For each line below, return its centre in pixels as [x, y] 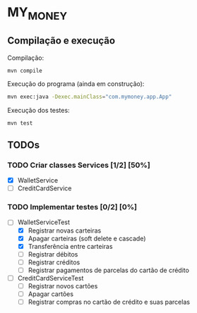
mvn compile [25, 70]
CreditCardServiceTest [50, 278]
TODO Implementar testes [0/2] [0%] [72, 207]
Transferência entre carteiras [70, 246]
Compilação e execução [61, 41]
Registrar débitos [53, 254]
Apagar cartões [51, 294]
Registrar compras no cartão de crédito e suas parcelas [109, 302]
